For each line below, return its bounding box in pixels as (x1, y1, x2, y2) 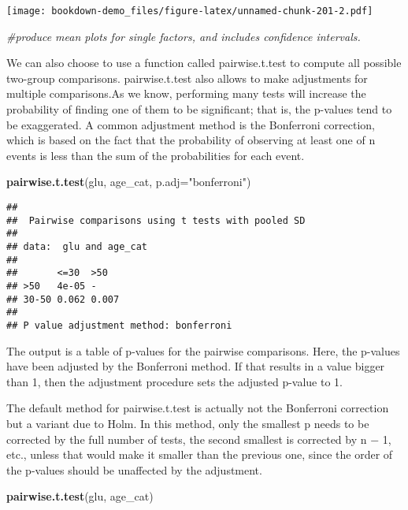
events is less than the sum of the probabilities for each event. (6, 147, 305, 163)
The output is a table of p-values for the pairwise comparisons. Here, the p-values (6, 342, 400, 359)
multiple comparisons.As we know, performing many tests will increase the (6, 85, 366, 102)
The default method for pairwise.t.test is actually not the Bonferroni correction (6, 400, 389, 416)
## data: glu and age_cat (6, 240, 147, 252)
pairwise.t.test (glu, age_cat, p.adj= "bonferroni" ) (6, 173, 251, 190)
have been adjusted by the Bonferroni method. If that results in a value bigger (6, 358, 385, 374)
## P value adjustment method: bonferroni (6, 319, 232, 331)
